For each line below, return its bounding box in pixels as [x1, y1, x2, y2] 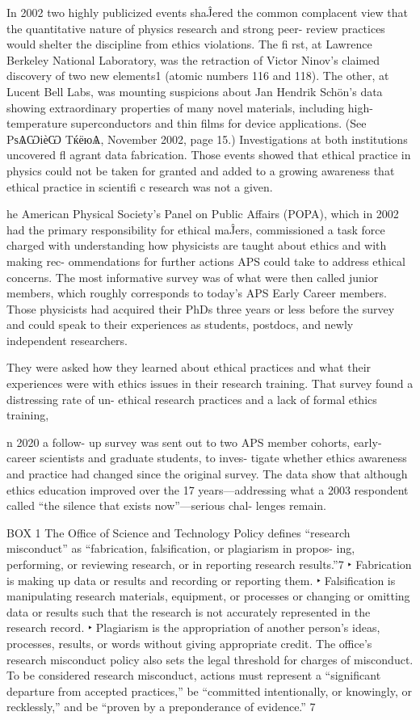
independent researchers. [6, 331, 128, 348]
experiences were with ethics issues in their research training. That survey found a [6, 375, 414, 392]
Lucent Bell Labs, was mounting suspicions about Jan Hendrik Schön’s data [6, 82, 383, 99]
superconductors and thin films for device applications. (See [70, 115, 367, 132]
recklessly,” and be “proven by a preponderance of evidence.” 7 [6, 698, 316, 715]
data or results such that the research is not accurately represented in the [6, 603, 371, 620]
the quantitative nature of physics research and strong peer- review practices [6, 19, 385, 36]
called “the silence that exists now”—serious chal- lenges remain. [6, 497, 326, 514]
